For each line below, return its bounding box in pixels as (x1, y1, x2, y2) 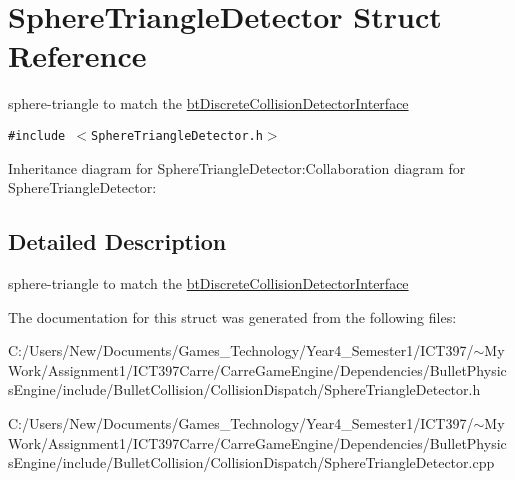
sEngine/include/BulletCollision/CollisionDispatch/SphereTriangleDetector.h (8, 379, 481, 400)
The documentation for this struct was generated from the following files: (8, 306, 457, 327)
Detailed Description (8, 226, 227, 257)
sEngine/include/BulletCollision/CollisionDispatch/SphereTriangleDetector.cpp (8, 452, 495, 473)
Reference (8, 35, 147, 76)
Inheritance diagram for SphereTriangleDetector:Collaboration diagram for (8, 157, 466, 178)
